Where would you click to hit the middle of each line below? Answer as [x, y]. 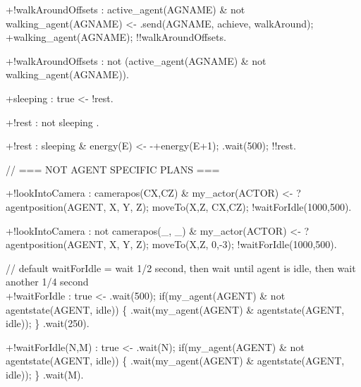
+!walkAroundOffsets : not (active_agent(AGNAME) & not [136, 60]
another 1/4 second [47, 282]
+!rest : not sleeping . [53, 122]
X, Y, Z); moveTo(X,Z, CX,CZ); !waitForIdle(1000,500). [230, 206]
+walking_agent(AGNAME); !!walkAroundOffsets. [116, 37]
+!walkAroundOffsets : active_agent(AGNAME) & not [126, 9]
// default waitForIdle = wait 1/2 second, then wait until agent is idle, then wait [181, 268]
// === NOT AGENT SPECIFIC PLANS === [113, 169]
